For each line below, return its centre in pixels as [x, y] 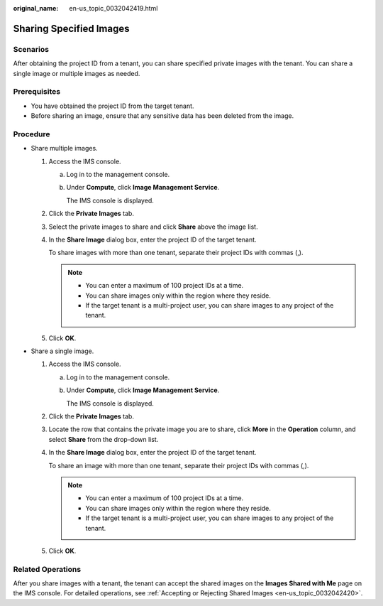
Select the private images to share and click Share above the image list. [153, 227]
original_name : [36, 8]
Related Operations [47, 569]
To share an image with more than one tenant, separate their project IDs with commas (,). [179, 465]
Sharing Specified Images [71, 28]
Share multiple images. [65, 148]
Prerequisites [37, 92]
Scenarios [31, 49]
